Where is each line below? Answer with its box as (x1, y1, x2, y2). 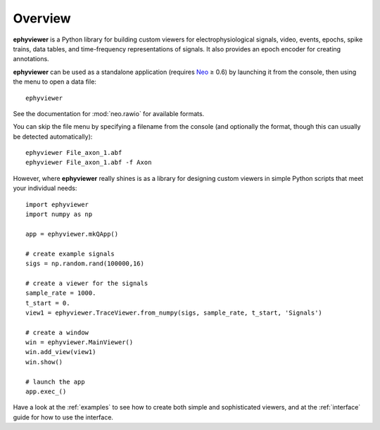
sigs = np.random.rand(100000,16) (25, 259, 144, 267)
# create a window (25, 328, 89, 336)
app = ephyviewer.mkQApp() (25, 229, 119, 238)
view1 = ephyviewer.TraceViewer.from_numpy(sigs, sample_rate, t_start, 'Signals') (25, 308, 323, 317)
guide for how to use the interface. (13, 412, 114, 422)
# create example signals (25, 250, 115, 258)
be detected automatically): (13, 132, 93, 141)
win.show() (25, 358, 63, 366)
